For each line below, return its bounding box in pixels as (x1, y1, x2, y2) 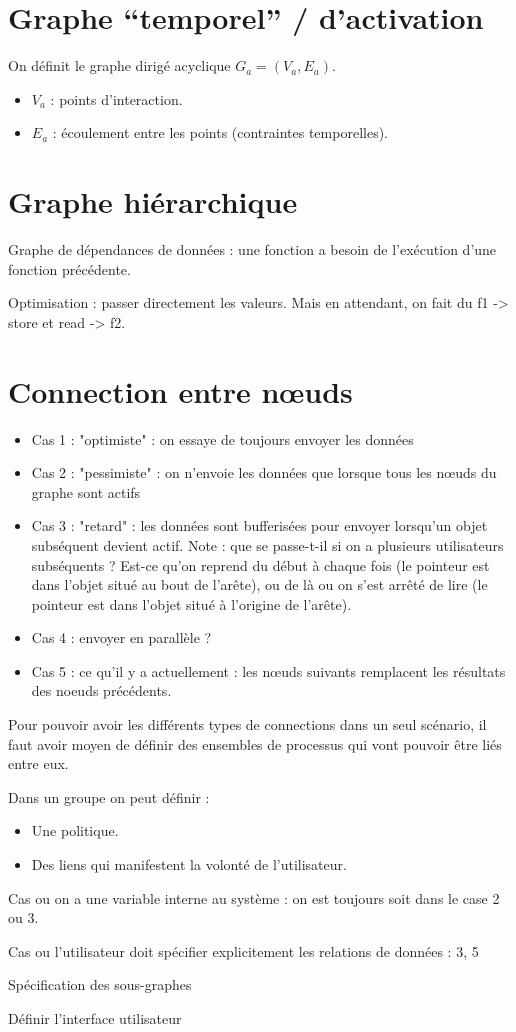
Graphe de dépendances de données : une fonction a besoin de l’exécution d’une (8, 239, 497, 260)
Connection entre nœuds (8, 370, 353, 411)
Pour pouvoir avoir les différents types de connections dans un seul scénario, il (8, 714, 487, 735)
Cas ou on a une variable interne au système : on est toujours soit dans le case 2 (8, 887, 500, 908)
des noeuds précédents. (31, 680, 172, 701)
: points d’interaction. (50, 88, 183, 109)
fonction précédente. (8, 258, 131, 279)
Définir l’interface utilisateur (8, 1008, 182, 1028)
